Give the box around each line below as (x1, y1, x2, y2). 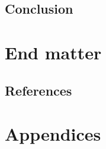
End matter (5, 40, 102, 64)
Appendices (5, 122, 101, 146)
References (5, 81, 72, 99)
